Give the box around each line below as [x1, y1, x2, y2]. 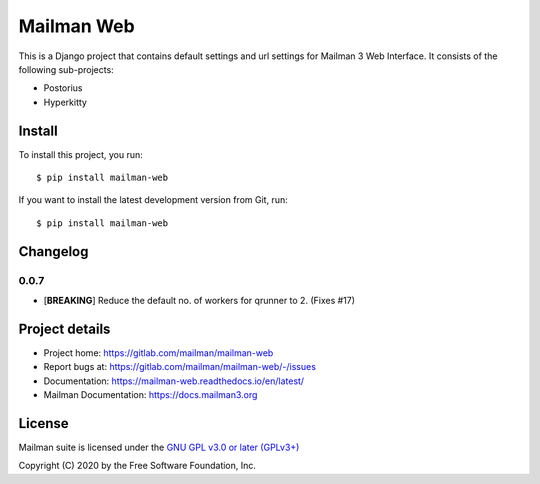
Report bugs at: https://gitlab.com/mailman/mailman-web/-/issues [43, 361, 317, 373]
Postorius [43, 82, 83, 94]
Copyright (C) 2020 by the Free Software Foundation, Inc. [18, 460, 257, 472]
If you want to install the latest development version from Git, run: [18, 194, 289, 206]
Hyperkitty [43, 96, 87, 108]
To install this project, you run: [18, 148, 144, 160]
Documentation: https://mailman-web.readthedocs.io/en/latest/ [43, 375, 305, 387]
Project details [18, 320, 111, 337]
